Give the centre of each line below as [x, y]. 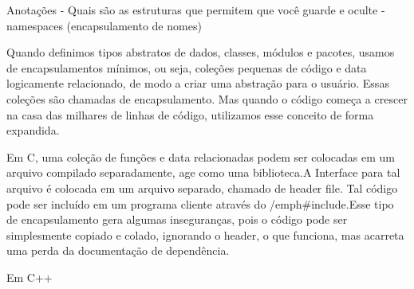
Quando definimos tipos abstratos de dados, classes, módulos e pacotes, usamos [201, 52]
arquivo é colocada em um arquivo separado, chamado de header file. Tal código [202, 187]
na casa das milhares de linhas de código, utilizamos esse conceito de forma [190, 114]
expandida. [33, 130]
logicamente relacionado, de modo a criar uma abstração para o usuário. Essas [198, 83]
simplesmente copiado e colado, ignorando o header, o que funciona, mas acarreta [205, 234]
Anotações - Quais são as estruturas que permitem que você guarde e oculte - [196, 10]
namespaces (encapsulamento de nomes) [104, 25]
